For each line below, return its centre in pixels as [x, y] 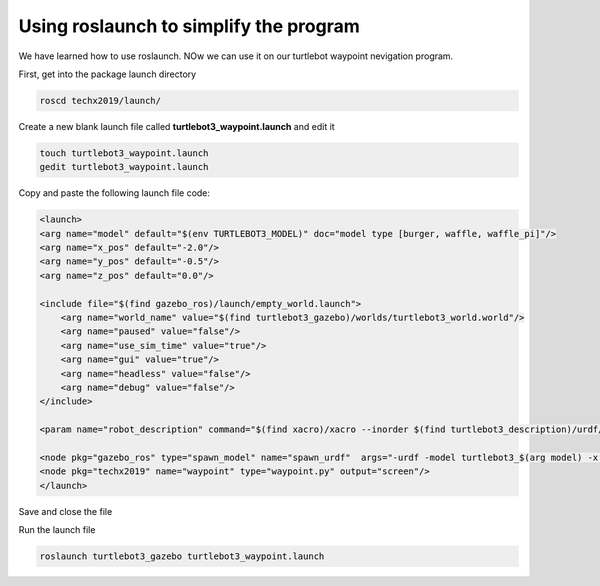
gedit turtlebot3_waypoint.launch [124, 167]
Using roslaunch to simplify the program [189, 26]
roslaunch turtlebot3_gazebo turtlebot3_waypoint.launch [182, 556]
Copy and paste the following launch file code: [114, 193]
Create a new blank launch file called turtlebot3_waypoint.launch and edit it [176, 126]
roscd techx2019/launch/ [100, 100]
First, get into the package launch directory [107, 74]
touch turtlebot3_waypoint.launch [124, 153]
